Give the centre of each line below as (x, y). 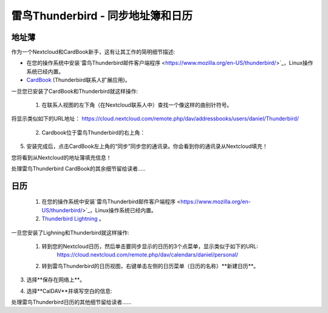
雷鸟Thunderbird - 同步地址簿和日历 (102, 16)
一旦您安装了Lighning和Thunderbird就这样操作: (70, 232)
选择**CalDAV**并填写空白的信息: (69, 291)
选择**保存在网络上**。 (56, 280)
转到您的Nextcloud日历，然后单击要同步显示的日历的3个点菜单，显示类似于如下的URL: (150, 246)
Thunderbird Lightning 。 (73, 219)
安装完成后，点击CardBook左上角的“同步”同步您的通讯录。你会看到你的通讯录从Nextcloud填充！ (147, 146)
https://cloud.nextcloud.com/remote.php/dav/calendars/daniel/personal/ (148, 255)
